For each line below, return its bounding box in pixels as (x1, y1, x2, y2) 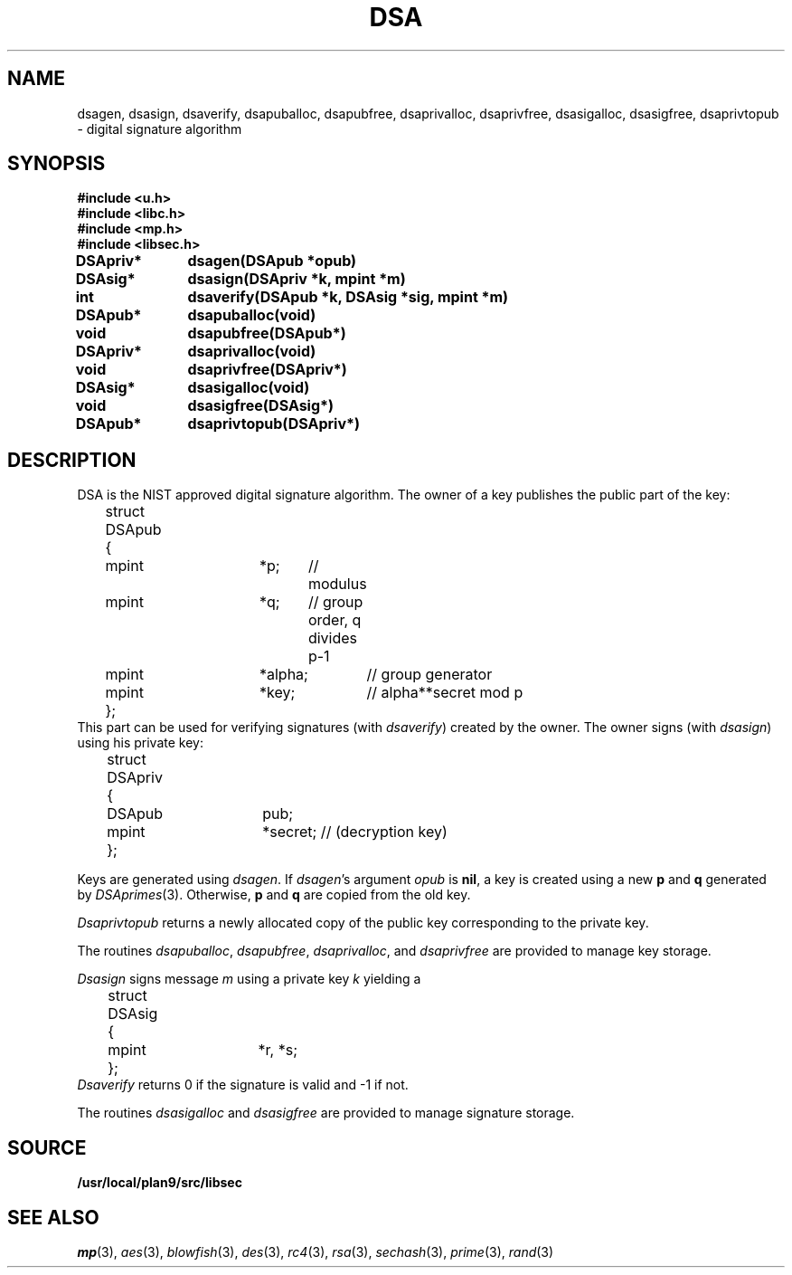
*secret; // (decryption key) (262, 823, 448, 842)
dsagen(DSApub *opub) (187, 252, 357, 271)
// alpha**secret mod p (366, 683, 523, 702)
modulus (307, 575, 367, 594)
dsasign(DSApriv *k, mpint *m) (187, 270, 406, 289)
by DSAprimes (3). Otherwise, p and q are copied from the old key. (77, 887, 471, 903)
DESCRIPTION (7, 448, 137, 471)
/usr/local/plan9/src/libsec (77, 1175, 242, 1191)
